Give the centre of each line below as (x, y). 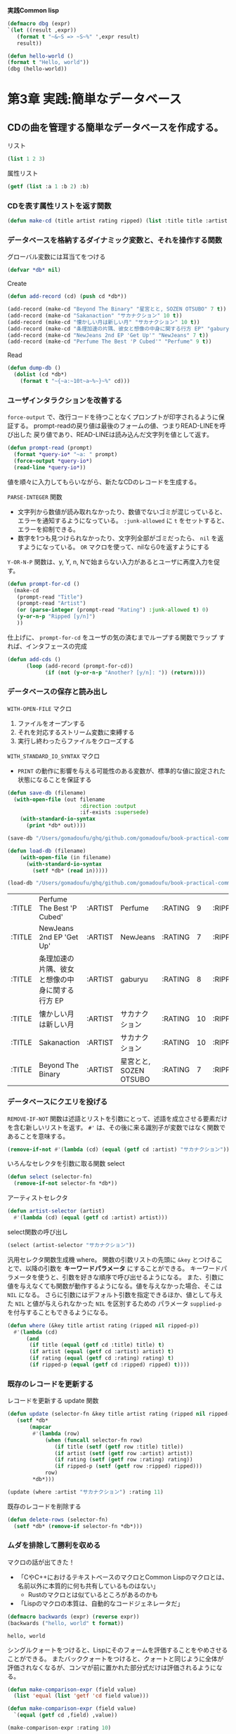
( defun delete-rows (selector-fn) (58, 1520)
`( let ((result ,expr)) (42, 30)
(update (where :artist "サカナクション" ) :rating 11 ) (85, 1492)
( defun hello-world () (40, 56)
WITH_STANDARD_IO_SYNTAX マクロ (54, 756)
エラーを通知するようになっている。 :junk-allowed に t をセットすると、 (123, 520)
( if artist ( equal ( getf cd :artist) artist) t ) (101, 1352)
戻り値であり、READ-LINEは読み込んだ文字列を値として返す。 (123, 435)
